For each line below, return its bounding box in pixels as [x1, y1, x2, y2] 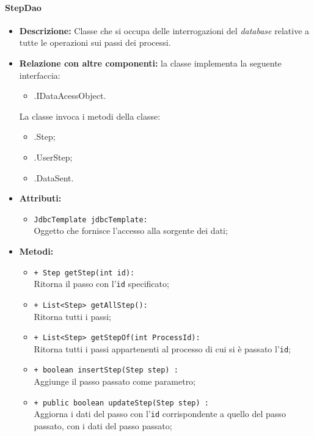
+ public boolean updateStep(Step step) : [34, 398, 209, 407]
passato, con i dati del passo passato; [34, 420, 172, 432]
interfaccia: [19, 68, 60, 81]
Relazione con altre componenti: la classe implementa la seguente [19, 56, 282, 69]
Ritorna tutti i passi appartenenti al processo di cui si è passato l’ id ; [34, 342, 291, 355]
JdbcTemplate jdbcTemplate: [34, 215, 148, 224]
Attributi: [19, 192, 62, 205]
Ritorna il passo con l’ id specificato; [34, 277, 169, 290]
